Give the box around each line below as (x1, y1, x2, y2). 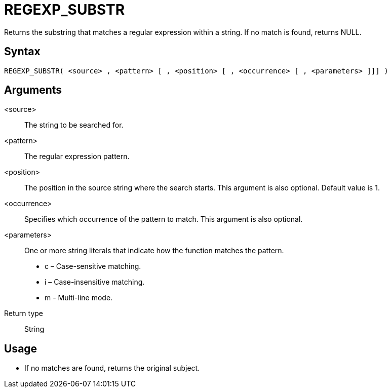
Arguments (4, 84, 62, 97)
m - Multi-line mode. (45, 293, 113, 302)
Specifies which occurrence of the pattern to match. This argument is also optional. (24, 215, 303, 224)
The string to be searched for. (24, 121, 124, 130)
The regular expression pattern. (24, 152, 130, 161)
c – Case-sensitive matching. (45, 262, 141, 271)
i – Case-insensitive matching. (45, 278, 145, 287)
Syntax (4, 45, 41, 58)
